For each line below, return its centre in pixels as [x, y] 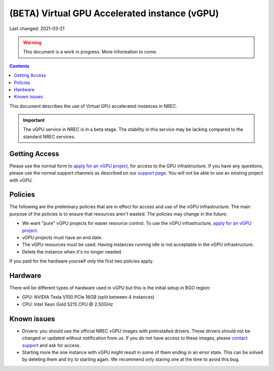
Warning [32, 42]
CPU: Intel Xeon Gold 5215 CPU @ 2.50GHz [68, 304]
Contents [20, 66]
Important [34, 120]
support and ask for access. [51, 345]
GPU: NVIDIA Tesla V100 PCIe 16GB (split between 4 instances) [88, 297]
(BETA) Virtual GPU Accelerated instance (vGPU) [114, 13]
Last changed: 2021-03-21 [37, 28]
